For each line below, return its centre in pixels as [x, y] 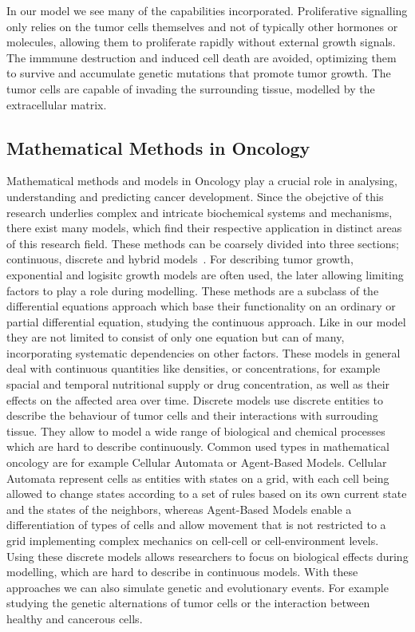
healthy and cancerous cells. [75, 618]
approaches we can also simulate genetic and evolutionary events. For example [198, 587]
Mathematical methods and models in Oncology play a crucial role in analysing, [202, 181]
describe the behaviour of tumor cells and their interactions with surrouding [192, 415]
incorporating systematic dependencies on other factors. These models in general [204, 352]
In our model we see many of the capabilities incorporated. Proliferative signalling [207, 10]
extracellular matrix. [57, 104]
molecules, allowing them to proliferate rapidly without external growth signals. [201, 42]
